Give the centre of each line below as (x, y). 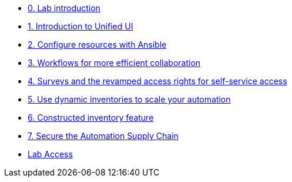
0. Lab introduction (64, 8)
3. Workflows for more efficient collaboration (114, 63)
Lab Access (50, 154)
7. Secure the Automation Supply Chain (103, 136)
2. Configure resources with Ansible (97, 44)
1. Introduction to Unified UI (80, 26)
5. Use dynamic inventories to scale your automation (129, 99)
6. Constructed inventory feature (91, 118)
